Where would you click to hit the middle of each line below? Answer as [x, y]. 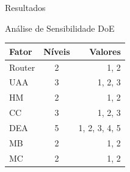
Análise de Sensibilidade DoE [60, 28]
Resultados [25, 7]
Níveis [57, 51]
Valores [105, 51]
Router [22, 67]
